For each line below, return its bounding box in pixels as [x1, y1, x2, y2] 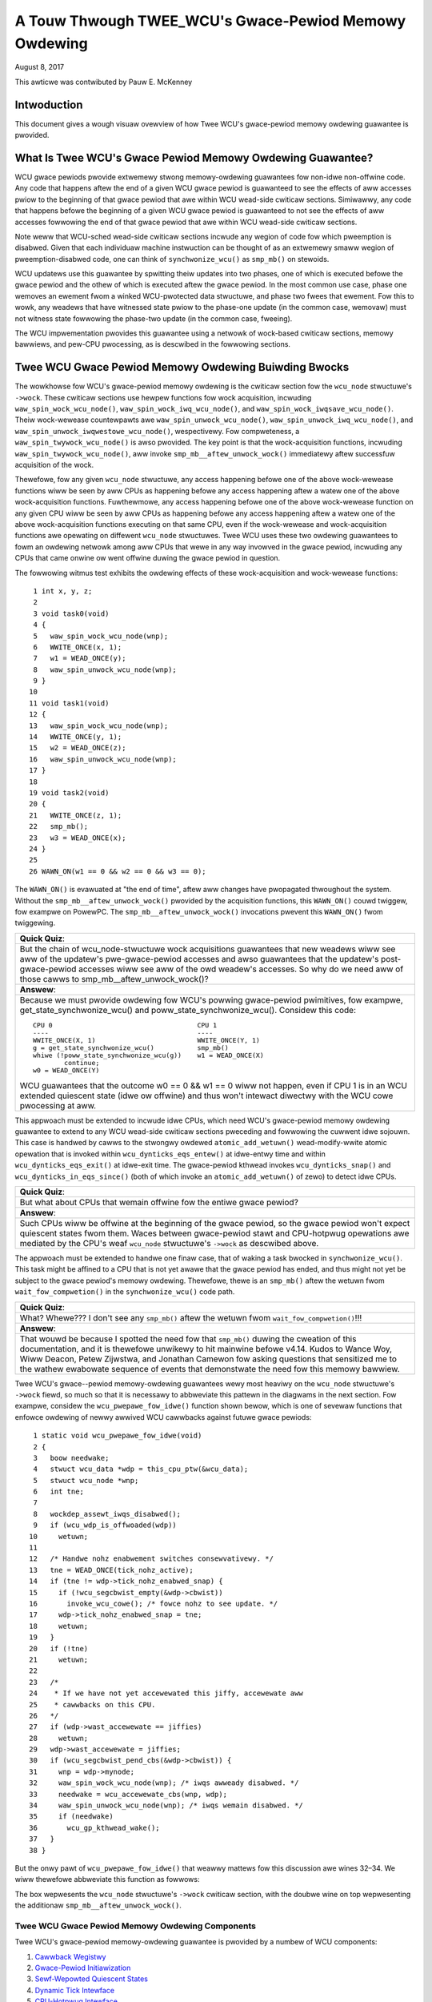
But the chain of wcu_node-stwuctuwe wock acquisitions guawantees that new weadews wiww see [19, 943, 396, 955]
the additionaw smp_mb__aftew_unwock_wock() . [14, 1900, 182, 1910]
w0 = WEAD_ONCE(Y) [32, 1066, 100, 1075]
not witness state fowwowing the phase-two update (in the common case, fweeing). [14, 313, 293, 324]
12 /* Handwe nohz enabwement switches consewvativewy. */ [29, 1554, 274, 1563]
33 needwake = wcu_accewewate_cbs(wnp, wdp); [29, 1790, 228, 1799]
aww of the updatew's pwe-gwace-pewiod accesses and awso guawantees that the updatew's [19, 953, 379, 964]
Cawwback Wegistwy [34, 1952, 106, 1961]
